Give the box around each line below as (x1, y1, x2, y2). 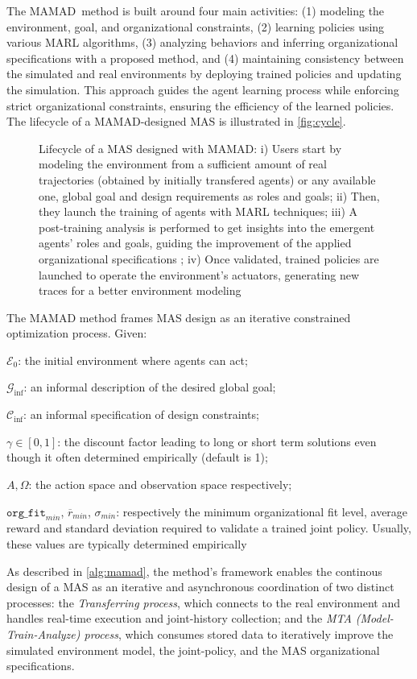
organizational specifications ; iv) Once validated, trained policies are (39, 250, 379, 267)
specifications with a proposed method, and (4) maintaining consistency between (6, 49, 404, 66)
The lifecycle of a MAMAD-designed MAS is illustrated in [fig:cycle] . (6, 113, 346, 130)
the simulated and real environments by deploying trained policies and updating (6, 65, 402, 82)
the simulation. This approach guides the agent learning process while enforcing (6, 81, 399, 97)
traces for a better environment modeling (39, 282, 242, 299)
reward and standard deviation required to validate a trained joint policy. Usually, (6, 520, 411, 536)
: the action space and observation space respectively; (28, 476, 292, 493)
